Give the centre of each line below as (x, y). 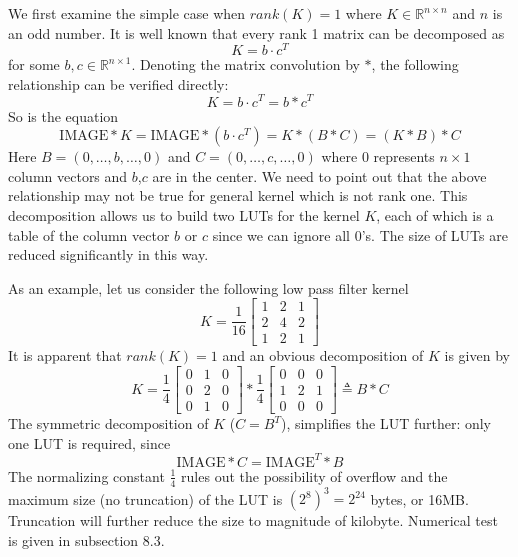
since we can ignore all (281, 234)
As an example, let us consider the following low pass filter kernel (208, 287)
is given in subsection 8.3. (86, 539)
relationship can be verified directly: (118, 83)
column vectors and (68, 175)
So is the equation (63, 115)
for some (34, 64)
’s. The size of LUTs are (434, 234)
